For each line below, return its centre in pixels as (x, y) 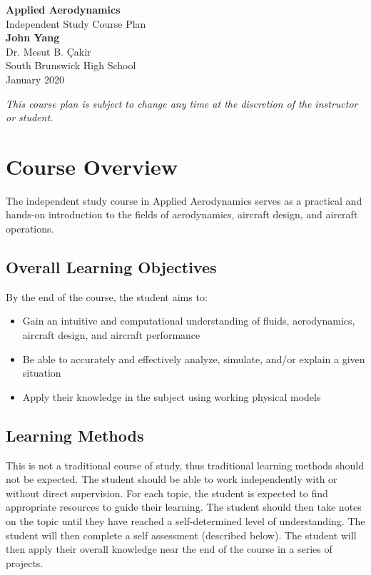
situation (42, 373)
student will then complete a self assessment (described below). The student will (181, 535)
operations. (30, 229)
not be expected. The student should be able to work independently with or (172, 479)
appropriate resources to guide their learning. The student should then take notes (184, 507)
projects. (25, 563)
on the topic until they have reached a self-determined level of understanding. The (185, 521)
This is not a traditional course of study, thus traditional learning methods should (185, 465)
